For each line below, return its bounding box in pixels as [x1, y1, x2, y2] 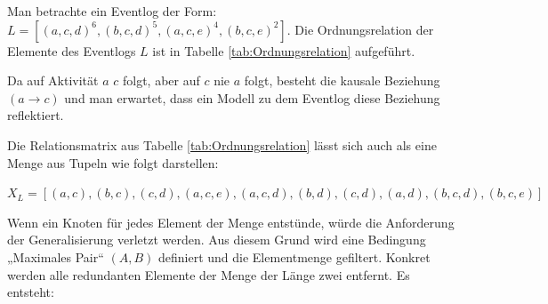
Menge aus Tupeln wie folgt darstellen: [7, 153, 219, 172]
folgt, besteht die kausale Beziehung [244, 71, 440, 90]
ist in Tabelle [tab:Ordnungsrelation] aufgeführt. [152, 41, 415, 60]
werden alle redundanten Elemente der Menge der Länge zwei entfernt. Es [7, 265, 410, 284]
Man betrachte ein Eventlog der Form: [7, 2, 217, 20]
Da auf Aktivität [7, 71, 99, 90]
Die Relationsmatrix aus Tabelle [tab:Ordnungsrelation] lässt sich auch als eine [7, 135, 437, 154]
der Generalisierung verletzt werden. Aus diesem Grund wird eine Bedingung [7, 230, 426, 249]
